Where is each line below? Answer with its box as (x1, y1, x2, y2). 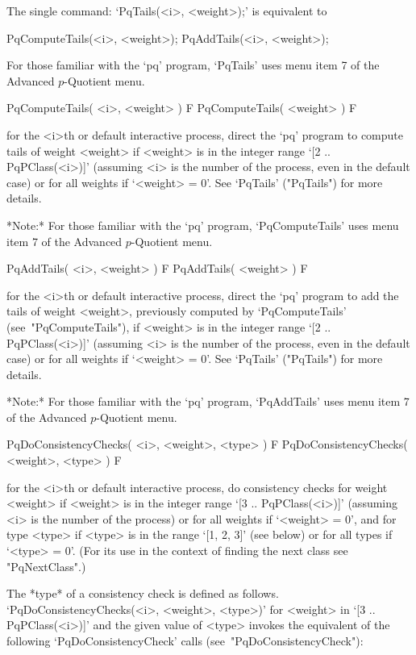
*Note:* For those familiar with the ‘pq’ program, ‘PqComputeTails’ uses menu (6, 216, 399, 233)
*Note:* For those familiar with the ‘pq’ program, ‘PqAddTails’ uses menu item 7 (6, 393, 410, 410)
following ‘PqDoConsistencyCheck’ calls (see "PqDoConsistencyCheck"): (6, 632, 364, 649)
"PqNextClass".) (6, 557, 86, 574)
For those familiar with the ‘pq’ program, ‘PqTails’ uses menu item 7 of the (6, 56, 380, 73)
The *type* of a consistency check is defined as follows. (6, 585, 279, 602)
